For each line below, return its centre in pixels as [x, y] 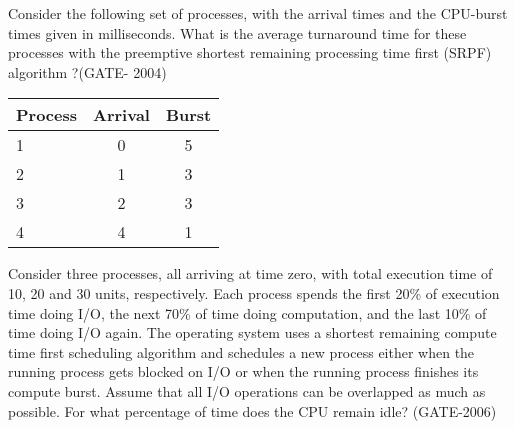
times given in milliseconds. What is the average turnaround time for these [237, 32]
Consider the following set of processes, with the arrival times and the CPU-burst [258, 13]
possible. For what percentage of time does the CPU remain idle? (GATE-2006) [252, 410]
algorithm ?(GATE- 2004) [87, 71]
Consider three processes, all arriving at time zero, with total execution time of [250, 273]
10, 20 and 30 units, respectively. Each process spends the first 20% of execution [254, 292]
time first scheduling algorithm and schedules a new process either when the [241, 351]
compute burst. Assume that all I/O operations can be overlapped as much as [247, 390]
